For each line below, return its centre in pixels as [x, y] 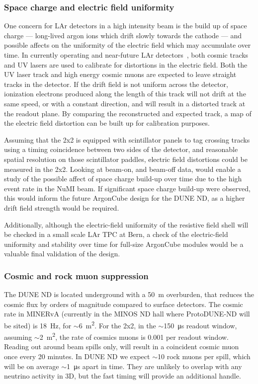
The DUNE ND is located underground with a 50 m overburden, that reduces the [129, 294]
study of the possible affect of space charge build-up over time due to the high [123, 179]
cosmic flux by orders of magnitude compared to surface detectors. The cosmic [124, 304]
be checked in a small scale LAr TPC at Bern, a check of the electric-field [116, 234]
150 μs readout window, [200, 325]
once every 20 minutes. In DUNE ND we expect [77, 356]
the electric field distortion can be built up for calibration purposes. [107, 123]
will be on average [32, 366]
